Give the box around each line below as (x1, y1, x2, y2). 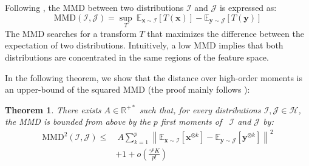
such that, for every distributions (139, 103, 261, 116)
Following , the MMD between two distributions (5, 1, 184, 13)
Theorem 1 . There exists (5, 103, 101, 116)
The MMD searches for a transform (5, 27, 137, 39)
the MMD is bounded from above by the (5, 115, 151, 128)
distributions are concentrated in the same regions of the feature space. (5, 51, 269, 63)
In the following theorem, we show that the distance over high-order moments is (5, 71, 303, 84)
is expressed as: (219, 1, 277, 13)
